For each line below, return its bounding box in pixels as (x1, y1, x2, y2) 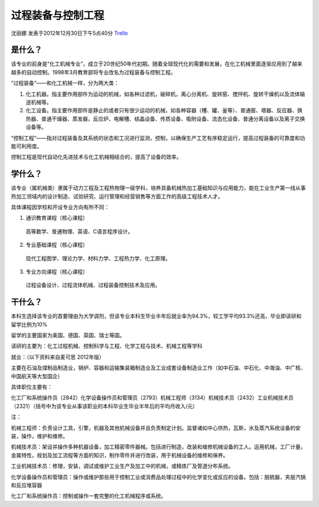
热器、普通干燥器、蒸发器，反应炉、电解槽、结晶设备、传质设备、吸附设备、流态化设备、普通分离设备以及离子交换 (25, 115, 305, 122)
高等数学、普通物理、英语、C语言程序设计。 (25, 227, 134, 235)
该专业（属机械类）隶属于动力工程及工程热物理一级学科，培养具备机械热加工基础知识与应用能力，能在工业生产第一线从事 (11, 184, 306, 191)
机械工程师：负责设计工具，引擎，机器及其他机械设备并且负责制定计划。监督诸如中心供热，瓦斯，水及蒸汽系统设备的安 (11, 424, 301, 431)
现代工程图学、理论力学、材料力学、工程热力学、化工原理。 (25, 255, 171, 262)
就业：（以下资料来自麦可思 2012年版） (11, 353, 105, 360)
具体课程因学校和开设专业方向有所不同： (11, 204, 109, 211)
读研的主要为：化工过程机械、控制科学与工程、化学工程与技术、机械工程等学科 (11, 343, 203, 350)
